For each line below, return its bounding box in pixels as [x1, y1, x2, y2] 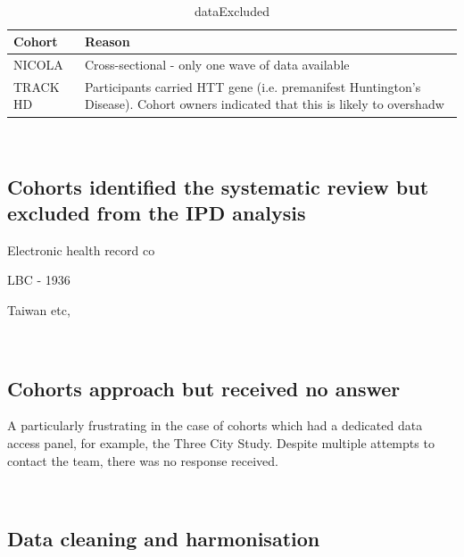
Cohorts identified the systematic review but [7, 172, 429, 200]
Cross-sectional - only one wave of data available [84, 55, 350, 74]
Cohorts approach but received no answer [7, 374, 401, 402]
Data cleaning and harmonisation [7, 525, 320, 553]
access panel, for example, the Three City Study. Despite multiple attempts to [7, 433, 435, 452]
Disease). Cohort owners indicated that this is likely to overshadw [84, 95, 444, 113]
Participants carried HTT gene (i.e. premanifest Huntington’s [84, 77, 421, 96]
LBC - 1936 [7, 270, 70, 289]
